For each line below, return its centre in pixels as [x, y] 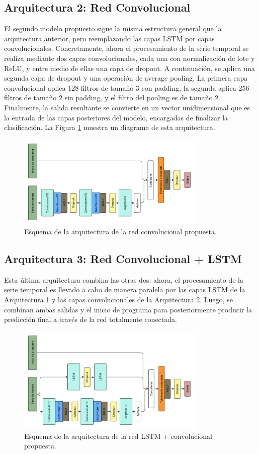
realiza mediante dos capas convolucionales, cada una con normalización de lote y [129, 58]
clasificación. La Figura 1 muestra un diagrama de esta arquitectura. [110, 127]
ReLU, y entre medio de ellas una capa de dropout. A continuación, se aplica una [129, 68]
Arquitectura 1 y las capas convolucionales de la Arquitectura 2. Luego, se [118, 299]
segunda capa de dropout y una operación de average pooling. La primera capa [126, 78]
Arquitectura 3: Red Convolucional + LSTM [123, 258]
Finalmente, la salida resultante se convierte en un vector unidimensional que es [127, 107]
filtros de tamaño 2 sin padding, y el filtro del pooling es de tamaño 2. [112, 98]
